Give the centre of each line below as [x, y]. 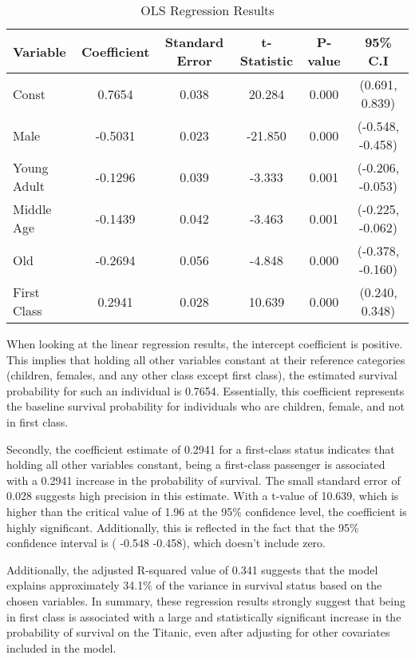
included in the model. [61, 647]
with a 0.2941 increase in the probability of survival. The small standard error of [204, 480]
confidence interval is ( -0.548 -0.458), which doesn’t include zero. [166, 543]
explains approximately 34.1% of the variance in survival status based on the [194, 585]
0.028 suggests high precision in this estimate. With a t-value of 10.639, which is [203, 496]
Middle [32, 209]
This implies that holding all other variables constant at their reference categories [206, 359]
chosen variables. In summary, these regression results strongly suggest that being [206, 600]
